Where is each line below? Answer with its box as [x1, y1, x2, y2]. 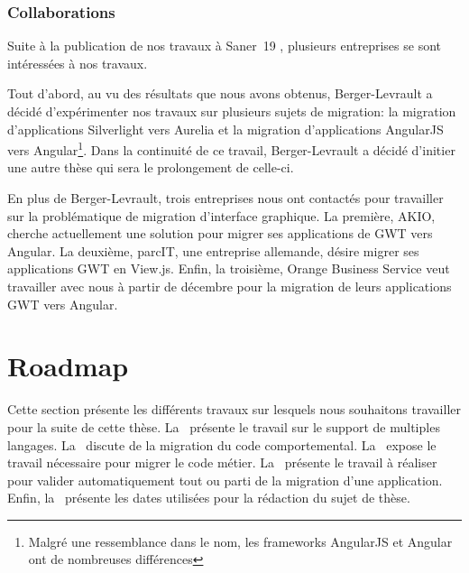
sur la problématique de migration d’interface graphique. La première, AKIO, [7, 206, 436, 225]
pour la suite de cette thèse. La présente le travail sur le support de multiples [7, 417, 440, 436]
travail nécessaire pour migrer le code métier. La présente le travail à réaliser [7, 453, 437, 472]
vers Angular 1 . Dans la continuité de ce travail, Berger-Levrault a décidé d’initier [7, 138, 455, 159]
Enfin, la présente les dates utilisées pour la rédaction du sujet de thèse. [7, 488, 410, 507]
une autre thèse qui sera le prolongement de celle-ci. [7, 158, 294, 177]
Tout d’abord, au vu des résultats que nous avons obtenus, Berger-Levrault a [7, 84, 433, 103]
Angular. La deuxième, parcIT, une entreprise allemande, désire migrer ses [7, 241, 419, 260]
